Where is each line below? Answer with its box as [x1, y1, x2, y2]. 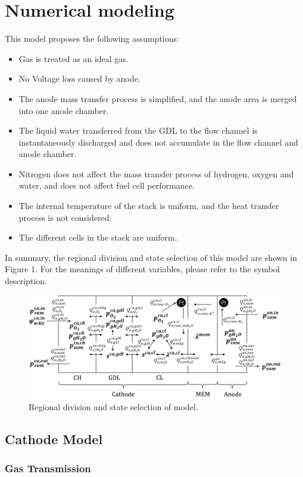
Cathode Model [5, 429, 103, 448]
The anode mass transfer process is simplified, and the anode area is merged [18, 92, 297, 104]
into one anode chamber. [18, 104, 109, 116]
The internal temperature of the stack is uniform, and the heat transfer [18, 199, 279, 212]
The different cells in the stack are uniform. [18, 231, 177, 244]
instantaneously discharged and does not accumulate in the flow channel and [18, 136, 298, 148]
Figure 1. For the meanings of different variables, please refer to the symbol [5, 263, 280, 275]
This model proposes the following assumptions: [5, 32, 179, 45]
